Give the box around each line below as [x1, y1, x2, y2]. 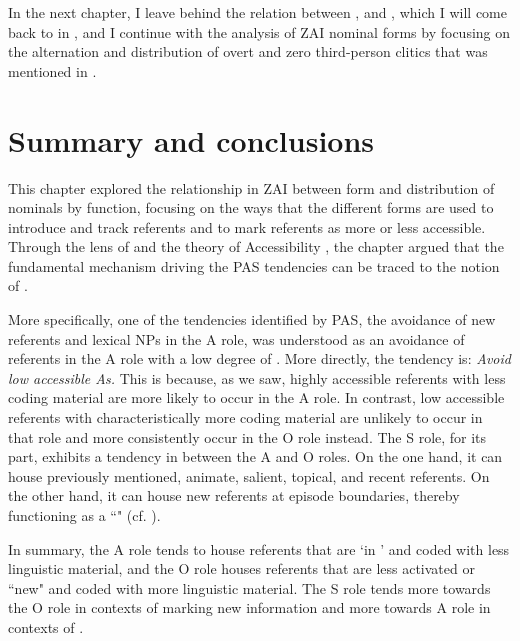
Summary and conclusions [8, 119, 375, 160]
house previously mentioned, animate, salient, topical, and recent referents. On [8, 465, 490, 486]
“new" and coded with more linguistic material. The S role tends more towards [8, 577, 491, 598]
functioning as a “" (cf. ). [8, 505, 161, 525]
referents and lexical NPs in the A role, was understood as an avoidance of [8, 328, 465, 349]
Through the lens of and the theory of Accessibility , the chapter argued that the [8, 236, 504, 257]
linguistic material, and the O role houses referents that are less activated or [8, 558, 475, 579]
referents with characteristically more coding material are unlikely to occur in [8, 407, 483, 428]
